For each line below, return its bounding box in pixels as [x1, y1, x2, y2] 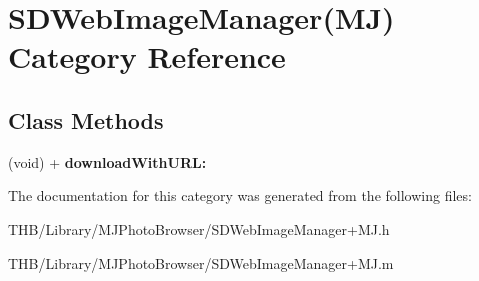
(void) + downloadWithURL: [8, 151, 207, 172]
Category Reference [8, 36, 286, 77]
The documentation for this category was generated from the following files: [8, 185, 472, 206]
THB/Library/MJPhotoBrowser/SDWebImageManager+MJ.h [8, 218, 390, 239]
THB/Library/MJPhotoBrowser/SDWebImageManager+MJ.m [8, 252, 394, 273]
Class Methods [8, 104, 164, 135]
